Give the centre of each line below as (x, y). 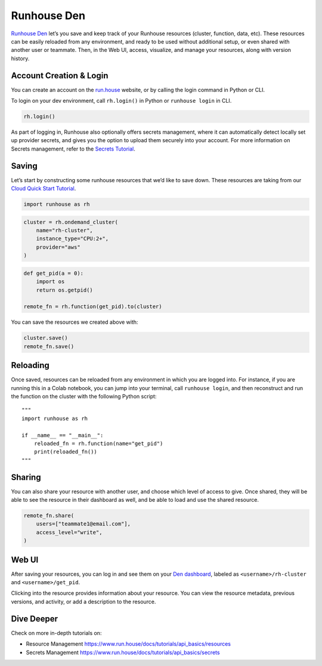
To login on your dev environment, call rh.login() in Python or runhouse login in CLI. (121, 101)
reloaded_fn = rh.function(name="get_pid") (98, 443)
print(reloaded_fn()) (66, 452)
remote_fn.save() (49, 346)
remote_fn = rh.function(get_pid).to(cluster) (93, 307)
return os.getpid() (65, 290)
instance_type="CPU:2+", (72, 239)
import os (50, 282)
